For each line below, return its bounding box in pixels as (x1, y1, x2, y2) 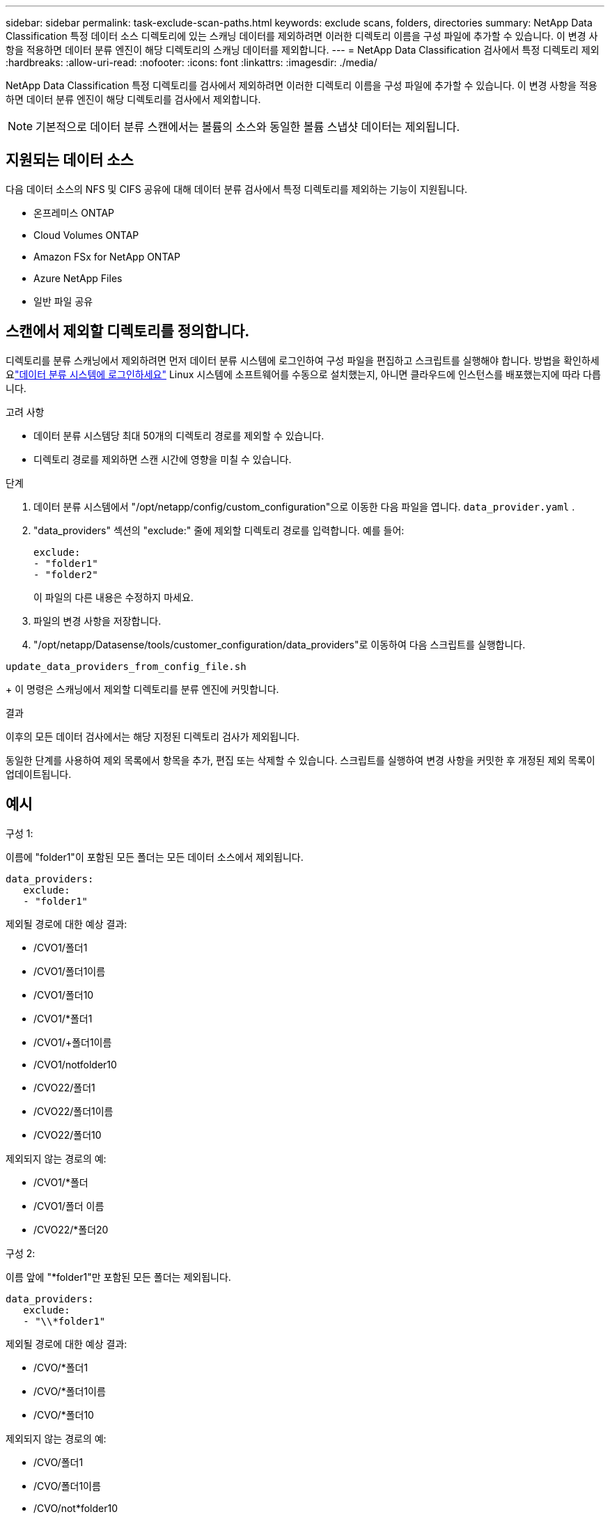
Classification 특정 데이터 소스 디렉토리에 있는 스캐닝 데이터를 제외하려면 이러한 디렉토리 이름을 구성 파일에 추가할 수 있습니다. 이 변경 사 (6, 30, 598, 42)
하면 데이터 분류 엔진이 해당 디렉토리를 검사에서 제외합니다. (6, 93, 261, 105)
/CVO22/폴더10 (33, 1128, 102, 1141)
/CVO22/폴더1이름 (33, 1105, 114, 1117)
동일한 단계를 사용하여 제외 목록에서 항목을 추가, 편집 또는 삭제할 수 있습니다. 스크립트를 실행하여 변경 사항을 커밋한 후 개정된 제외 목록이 (6, 754, 595, 766)
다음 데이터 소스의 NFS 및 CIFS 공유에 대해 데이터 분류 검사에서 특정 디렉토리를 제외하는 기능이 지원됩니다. (6, 182, 468, 195)
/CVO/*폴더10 (33, 1408, 94, 1421)
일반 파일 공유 (33, 295, 93, 307)
